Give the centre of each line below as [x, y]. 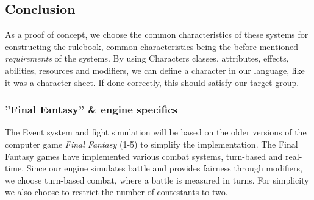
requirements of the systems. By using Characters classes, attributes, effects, [147, 58]
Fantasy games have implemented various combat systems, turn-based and [144, 156]
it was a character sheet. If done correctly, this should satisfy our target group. [152, 82]
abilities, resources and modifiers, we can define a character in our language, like [155, 70]
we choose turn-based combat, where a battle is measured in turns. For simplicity [157, 180]
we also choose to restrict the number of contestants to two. [116, 192]
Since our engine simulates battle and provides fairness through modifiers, [164, 168]
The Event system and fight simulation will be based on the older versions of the [156, 132]
